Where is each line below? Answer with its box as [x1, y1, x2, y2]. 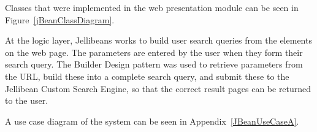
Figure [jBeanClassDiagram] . [5, 13, 115, 26]
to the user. [5, 94, 48, 107]
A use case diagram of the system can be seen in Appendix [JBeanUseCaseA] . [5, 114, 299, 127]
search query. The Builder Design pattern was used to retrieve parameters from [5, 58, 303, 71]
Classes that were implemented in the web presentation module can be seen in [5, 1, 299, 14]
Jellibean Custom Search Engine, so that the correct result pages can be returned [5, 82, 311, 95]
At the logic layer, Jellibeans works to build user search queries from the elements [5, 34, 312, 47]
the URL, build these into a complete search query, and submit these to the [5, 69, 289, 82]
